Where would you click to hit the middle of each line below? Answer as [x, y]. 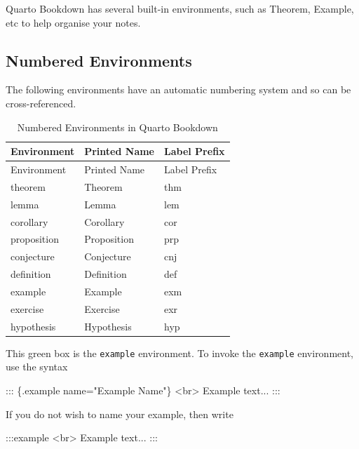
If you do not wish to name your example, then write [120, 414]
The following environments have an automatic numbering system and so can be [178, 89]
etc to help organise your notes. [73, 22]
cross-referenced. [41, 103]
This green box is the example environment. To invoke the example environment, [180, 353]
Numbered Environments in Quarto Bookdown [117, 127]
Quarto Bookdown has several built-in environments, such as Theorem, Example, [180, 8]
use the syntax [37, 367]
